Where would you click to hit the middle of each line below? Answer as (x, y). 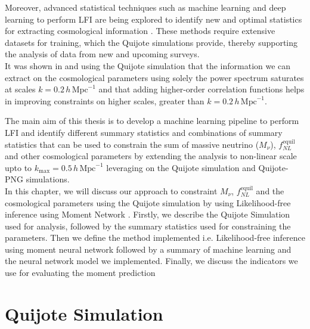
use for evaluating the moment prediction (80, 273)
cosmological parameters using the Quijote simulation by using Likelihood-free (148, 202)
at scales (20, 89)
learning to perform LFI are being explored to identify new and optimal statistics (154, 19)
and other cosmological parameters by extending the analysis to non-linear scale (151, 156)
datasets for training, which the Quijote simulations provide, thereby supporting (151, 42)
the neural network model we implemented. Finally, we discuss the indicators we (151, 261)
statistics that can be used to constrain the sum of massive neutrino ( (132, 144)
